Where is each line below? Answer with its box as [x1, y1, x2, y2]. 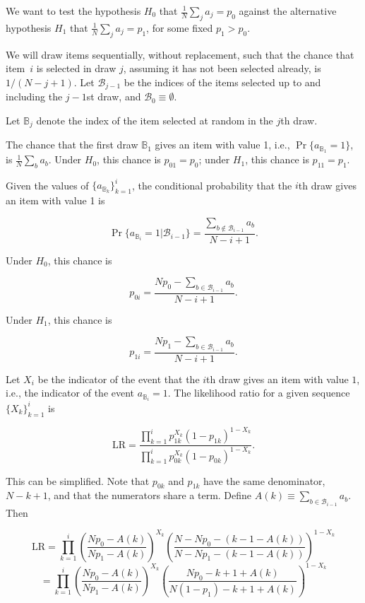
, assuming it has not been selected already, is [123, 61, 321, 76]
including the [6, 89, 63, 104]
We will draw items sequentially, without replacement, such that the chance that [6, 47, 354, 62]
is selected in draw [36, 61, 116, 76]
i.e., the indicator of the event [6, 385, 135, 400]
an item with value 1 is [6, 193, 105, 208]
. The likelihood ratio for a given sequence [167, 385, 350, 400]
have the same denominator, [203, 473, 325, 488]
